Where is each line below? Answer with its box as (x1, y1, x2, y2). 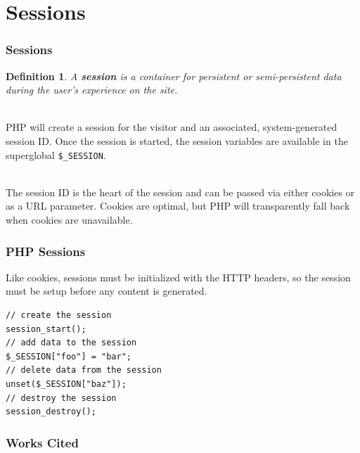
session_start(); (6, 324, 86, 334)
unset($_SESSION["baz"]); (6, 378, 127, 389)
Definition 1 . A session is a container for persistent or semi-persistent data (6, 68, 342, 83)
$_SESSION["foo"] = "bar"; (6, 351, 131, 362)
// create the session (6, 310, 112, 320)
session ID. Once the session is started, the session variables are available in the (6, 133, 348, 148)
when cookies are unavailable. (6, 212, 133, 226)
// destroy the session (6, 393, 117, 403)
